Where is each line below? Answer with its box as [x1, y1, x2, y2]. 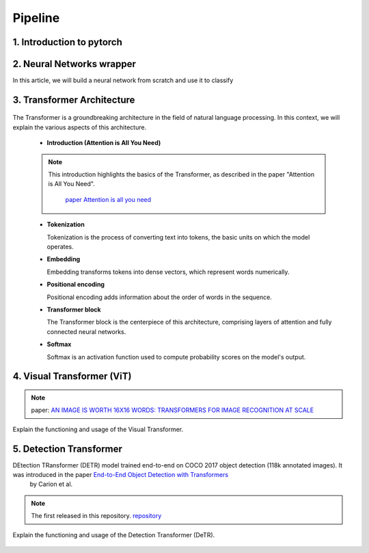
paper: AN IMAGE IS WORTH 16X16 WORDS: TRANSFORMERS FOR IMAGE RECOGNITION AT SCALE [31, 406, 314, 414]
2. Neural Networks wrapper [12, 58, 136, 70]
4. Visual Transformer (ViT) [12, 370, 132, 383]
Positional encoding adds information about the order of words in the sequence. [46, 293, 273, 301]
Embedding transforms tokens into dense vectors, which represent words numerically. [46, 268, 290, 276]
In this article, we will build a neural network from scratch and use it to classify [12, 76, 234, 85]
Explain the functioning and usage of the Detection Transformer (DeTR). [12, 530, 215, 539]
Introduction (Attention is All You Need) [46, 139, 161, 147]
